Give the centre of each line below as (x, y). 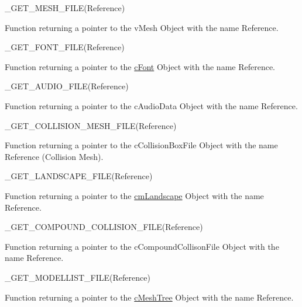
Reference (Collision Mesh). (54, 156)
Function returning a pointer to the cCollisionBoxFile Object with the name (141, 145)
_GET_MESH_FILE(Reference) (65, 8)
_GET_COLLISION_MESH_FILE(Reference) (91, 125)
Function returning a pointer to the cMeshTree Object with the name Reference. (149, 297)
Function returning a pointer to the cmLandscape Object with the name (134, 195)
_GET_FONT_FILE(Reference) (65, 47)
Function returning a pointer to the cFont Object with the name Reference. (140, 66)
